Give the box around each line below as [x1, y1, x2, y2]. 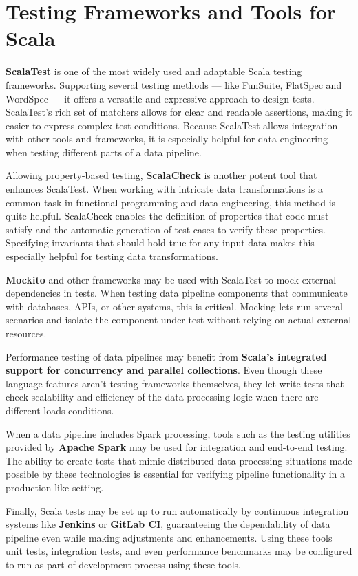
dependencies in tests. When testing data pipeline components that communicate [6, 286, 348, 300]
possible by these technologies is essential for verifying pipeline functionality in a [6, 467, 345, 481]
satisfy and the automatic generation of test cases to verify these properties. [6, 222, 326, 236]
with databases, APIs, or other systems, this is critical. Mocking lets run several [6, 299, 343, 313]
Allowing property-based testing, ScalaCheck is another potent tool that [6, 168, 317, 182]
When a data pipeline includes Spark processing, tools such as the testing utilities [6, 426, 350, 440]
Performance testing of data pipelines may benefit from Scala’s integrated [6, 349, 327, 363]
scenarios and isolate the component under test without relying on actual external [6, 312, 352, 327]
